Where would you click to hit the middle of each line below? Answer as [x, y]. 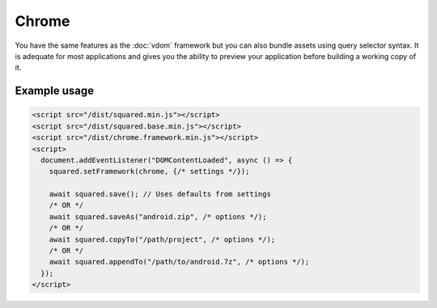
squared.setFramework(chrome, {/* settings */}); [149, 171]
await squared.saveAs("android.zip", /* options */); [158, 217]
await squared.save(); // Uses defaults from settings [160, 194]
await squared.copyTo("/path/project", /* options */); [162, 239]
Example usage [55, 91]
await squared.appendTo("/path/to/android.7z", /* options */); [179, 262]
